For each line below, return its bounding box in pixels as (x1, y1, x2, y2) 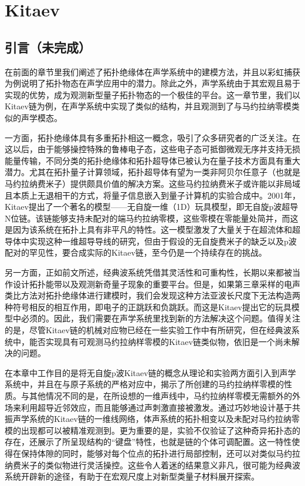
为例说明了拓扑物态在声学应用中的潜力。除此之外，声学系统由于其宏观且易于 (5, 77, 300, 89)
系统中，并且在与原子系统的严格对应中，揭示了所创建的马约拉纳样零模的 (5, 378, 284, 390)
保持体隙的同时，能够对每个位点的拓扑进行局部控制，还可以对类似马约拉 (21, 447, 300, 459)
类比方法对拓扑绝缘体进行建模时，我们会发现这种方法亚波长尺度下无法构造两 (5, 289, 300, 301)
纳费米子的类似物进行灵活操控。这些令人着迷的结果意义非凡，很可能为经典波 (5, 458, 300, 471)
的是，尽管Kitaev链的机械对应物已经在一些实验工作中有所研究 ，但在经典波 (5, 324, 292, 336)
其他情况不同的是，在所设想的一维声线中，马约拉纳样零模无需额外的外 (29, 390, 300, 402)
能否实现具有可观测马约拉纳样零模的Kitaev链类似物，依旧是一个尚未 (29, 335, 292, 347)
